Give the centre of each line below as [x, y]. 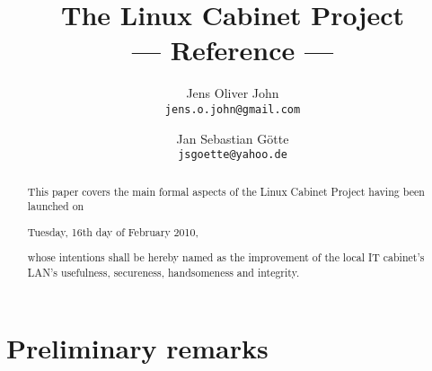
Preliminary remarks [137, 347]
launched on [56, 206]
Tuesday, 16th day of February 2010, [113, 231]
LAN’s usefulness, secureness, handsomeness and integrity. [163, 273]
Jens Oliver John [233, 93]
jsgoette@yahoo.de [233, 155]
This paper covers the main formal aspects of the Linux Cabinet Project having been [226, 191]
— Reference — [233, 50]
